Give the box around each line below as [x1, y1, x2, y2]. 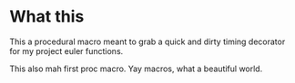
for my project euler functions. [9, 45, 124, 56]
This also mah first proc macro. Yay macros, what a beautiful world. [9, 63, 263, 74]
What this [9, 6, 85, 27]
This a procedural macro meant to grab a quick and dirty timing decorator [9, 36, 286, 47]
